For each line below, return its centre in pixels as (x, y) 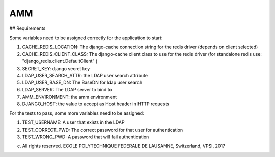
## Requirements (28, 28)
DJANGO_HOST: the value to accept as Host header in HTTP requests (95, 104)
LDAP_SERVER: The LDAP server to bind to (67, 89)
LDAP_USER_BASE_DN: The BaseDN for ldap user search (82, 83)
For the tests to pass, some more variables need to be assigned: (77, 113)
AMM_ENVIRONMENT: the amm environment (70, 97)
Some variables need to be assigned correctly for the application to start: (86, 38)
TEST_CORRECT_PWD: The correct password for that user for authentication (103, 130)
